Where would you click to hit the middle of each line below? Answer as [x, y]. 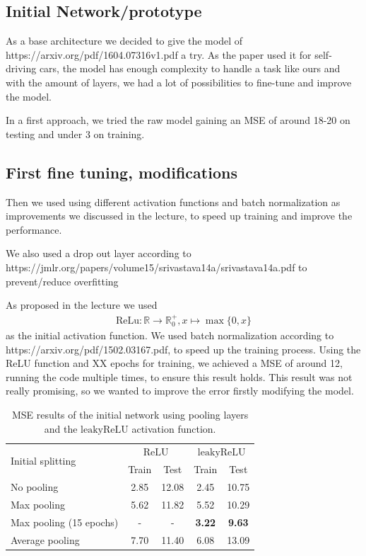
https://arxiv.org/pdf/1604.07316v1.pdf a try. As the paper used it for [159, 54]
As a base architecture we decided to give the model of [124, 41]
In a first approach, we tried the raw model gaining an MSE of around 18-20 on [178, 120]
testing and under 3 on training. [75, 134]
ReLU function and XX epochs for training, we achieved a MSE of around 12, [174, 363]
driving [21, 68]
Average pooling [45, 539]
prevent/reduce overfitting [62, 281]
